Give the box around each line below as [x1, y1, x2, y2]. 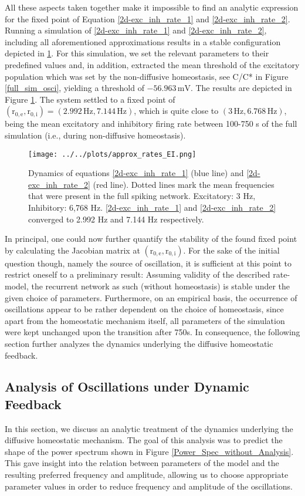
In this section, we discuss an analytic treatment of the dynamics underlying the [5, 422, 293, 434]
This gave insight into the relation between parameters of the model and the [5, 457, 279, 469]
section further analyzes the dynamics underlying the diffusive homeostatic [5, 337, 273, 349]
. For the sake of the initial [183, 244, 280, 256]
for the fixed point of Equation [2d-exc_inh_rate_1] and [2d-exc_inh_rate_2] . [5, 12, 290, 25]
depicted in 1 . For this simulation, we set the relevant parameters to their [5, 47, 269, 59]
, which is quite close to [134, 104, 219, 117]
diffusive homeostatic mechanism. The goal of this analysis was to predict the [5, 434, 283, 446]
